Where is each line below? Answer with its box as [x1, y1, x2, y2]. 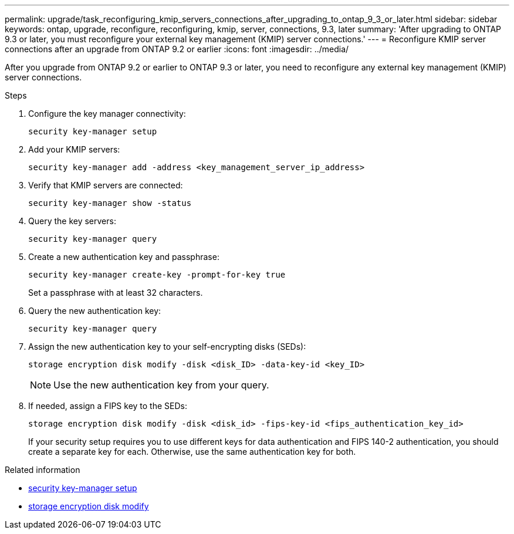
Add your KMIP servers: [28, 144, 120, 154]
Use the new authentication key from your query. [53, 379, 269, 391]
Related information [5, 465, 80, 475]
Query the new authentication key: [28, 306, 161, 316]
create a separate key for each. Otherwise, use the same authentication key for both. [28, 447, 356, 457]
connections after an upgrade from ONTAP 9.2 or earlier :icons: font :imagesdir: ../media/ [5, 44, 349, 54]
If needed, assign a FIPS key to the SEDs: [28, 401, 187, 411]
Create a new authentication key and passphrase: [28, 252, 219, 262]
